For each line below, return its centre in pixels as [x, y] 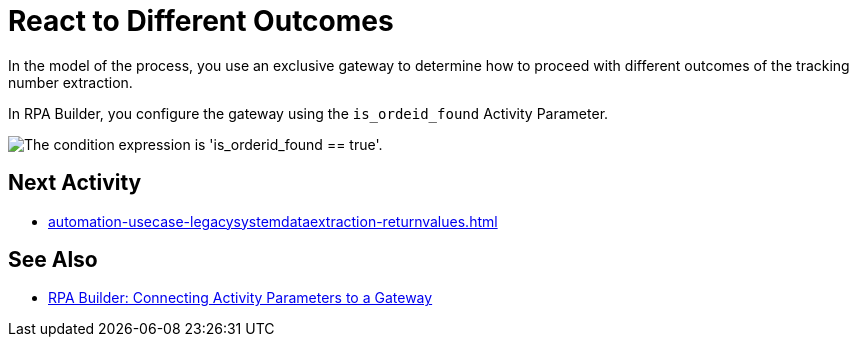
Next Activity [75, 183]
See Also [53, 260]
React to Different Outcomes [201, 21]
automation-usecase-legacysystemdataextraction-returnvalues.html [273, 221]
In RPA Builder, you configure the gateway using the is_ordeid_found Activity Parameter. [308, 113]
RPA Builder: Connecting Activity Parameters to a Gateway [240, 298]
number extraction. [70, 82]
